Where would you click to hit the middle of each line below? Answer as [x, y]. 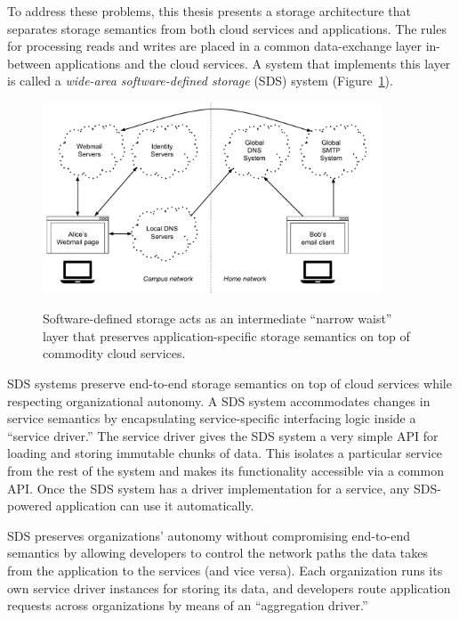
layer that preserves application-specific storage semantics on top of [226, 335]
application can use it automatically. [155, 506]
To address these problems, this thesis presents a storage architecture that [209, 11]
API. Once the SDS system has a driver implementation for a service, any [209, 488]
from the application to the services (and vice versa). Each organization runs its [225, 570]
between [29, 63]
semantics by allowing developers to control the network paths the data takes [217, 553]
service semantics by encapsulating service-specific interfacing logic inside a [212, 418]
